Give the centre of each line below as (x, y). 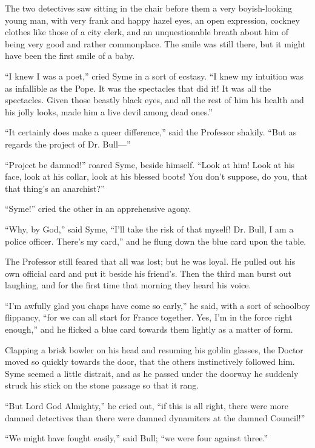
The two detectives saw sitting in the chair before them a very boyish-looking (149, 8)
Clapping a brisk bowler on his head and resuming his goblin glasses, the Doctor (154, 349)
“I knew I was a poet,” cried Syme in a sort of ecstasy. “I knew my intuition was (154, 76)
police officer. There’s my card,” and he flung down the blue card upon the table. (156, 241)
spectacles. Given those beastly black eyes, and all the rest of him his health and (154, 100)
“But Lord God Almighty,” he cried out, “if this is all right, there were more (147, 406)
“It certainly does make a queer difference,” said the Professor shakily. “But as (151, 132)
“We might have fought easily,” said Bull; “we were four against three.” (137, 438)
